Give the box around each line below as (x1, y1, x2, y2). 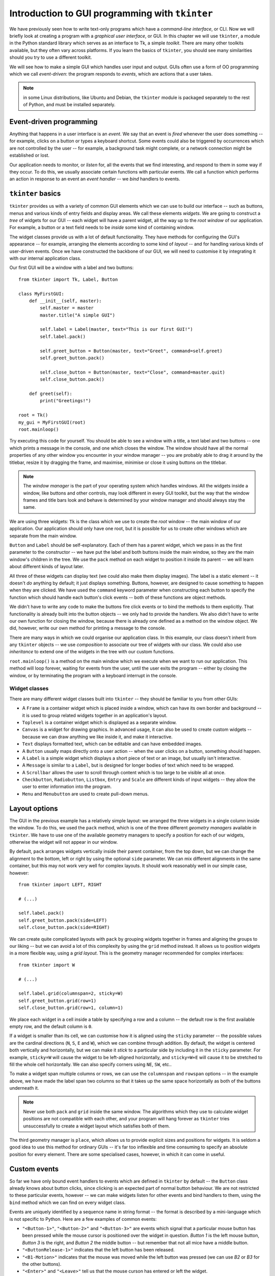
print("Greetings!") (40, 398, 91, 404)
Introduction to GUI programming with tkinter (9, 8, 213, 19)
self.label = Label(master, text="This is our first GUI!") (40, 327, 193, 332)
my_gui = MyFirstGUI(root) (18, 419, 86, 425)
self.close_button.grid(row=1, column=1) (18, 1005, 123, 1011)
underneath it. (9, 1085, 39, 1091)
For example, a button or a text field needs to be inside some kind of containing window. (9, 225, 195, 231)
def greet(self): (29, 390, 72, 397)
